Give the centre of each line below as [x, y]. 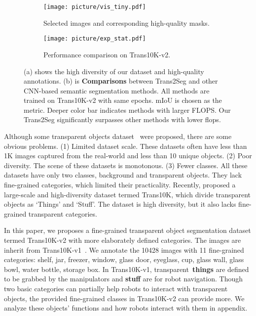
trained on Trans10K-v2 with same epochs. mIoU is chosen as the [123, 100]
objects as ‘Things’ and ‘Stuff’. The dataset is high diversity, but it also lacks [120, 204]
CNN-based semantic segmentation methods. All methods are [117, 90]
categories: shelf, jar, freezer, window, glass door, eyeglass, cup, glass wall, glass [124, 259]
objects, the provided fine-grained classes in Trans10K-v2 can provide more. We [124, 298]
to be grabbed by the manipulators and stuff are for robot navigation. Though [123, 279]
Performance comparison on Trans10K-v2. [107, 54]
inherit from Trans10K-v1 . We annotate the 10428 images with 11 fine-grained [124, 249]
